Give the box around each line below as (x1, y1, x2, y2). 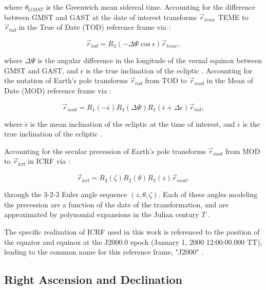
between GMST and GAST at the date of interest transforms (4, 11, 197, 22)
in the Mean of (206, 75, 253, 86)
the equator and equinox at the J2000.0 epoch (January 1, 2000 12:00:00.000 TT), (4, 236, 262, 247)
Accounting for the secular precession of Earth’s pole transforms (4, 145, 206, 156)
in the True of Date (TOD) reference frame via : (18, 22, 171, 32)
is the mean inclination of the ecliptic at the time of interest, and (30, 118, 235, 129)
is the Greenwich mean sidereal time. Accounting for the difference (46, 2, 255, 12)
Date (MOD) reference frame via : (4, 85, 111, 95)
